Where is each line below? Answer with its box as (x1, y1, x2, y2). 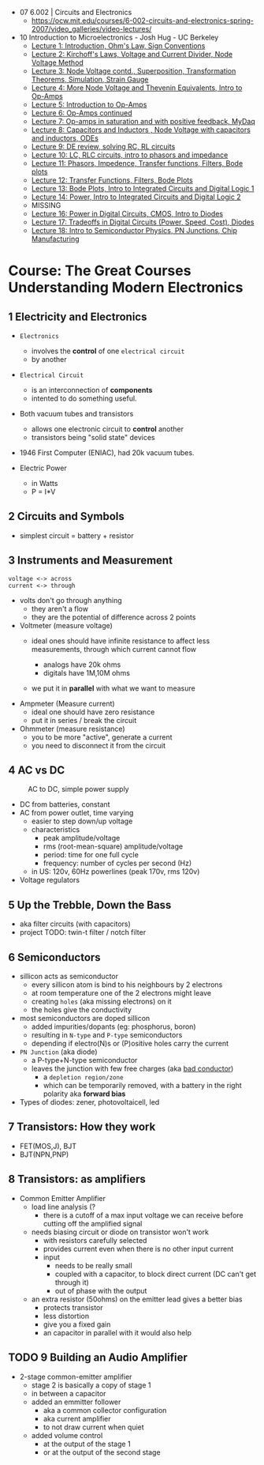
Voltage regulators (19, 876, 80, 885)
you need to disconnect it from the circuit (31, 740, 166, 750)
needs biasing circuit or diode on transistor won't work (31, 1227, 209, 1237)
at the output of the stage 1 (43, 1439, 132, 1448)
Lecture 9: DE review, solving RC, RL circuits (31, 142, 176, 151)
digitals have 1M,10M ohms (43, 668, 130, 677)
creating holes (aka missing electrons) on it (31, 996, 172, 1007)
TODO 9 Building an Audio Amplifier (8, 1351, 188, 1365)
